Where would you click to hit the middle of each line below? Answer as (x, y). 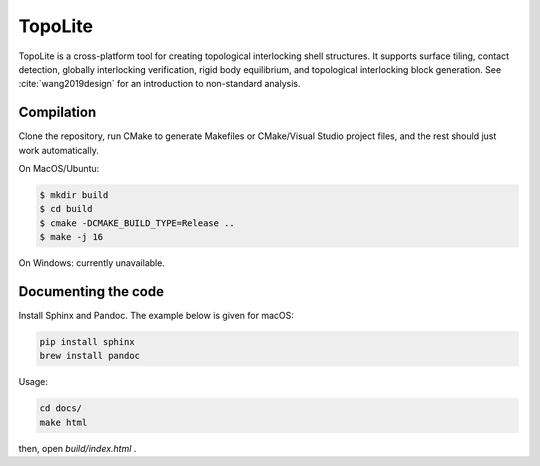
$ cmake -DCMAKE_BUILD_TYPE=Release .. (137, 223)
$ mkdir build (74, 195)
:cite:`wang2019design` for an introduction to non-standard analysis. (159, 84)
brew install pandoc (89, 356)
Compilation (57, 112)
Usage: (33, 382)
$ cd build (66, 209)
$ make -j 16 (71, 237)
